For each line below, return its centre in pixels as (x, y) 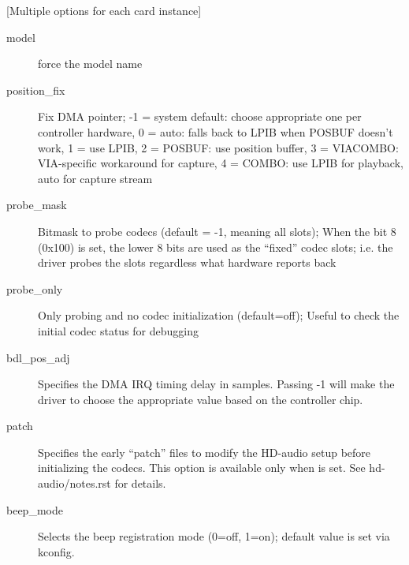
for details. (140, 483)
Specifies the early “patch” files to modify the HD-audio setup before (204, 452)
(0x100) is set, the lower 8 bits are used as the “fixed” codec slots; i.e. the (216, 247)
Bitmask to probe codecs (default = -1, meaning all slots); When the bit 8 (217, 231)
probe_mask (37, 205)
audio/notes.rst (74, 483)
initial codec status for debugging (118, 330)
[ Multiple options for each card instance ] (104, 10)
